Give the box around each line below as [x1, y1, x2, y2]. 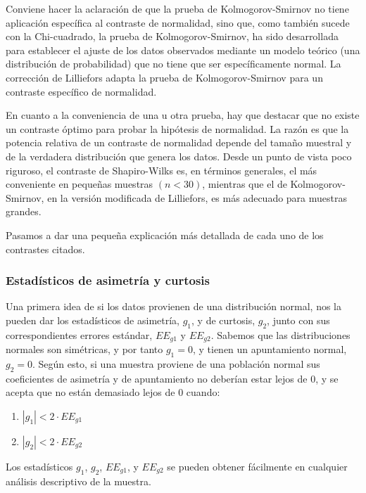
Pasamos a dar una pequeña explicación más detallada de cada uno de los [6, 227, 324, 242]
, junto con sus [267, 312, 330, 327]
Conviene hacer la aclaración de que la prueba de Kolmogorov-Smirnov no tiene [6, 1, 349, 15]
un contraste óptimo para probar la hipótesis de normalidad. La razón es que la [6, 121, 349, 136]
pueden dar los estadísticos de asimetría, [6, 312, 180, 327]
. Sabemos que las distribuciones [210, 327, 351, 342]
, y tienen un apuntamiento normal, [192, 342, 347, 357]
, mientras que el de [202, 177, 287, 191]
